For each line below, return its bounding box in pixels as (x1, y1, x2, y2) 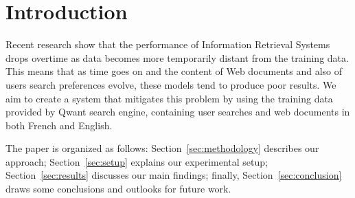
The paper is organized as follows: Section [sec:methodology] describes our (5, 141, 319, 155)
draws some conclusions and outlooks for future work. (5, 181, 231, 196)
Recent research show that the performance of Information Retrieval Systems (5, 37, 330, 52)
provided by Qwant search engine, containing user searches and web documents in (5, 104, 350, 119)
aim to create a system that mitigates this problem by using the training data (5, 91, 333, 105)
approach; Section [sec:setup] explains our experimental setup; (5, 154, 268, 168)
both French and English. (5, 118, 113, 132)
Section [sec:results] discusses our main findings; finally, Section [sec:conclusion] (5, 168, 342, 182)
